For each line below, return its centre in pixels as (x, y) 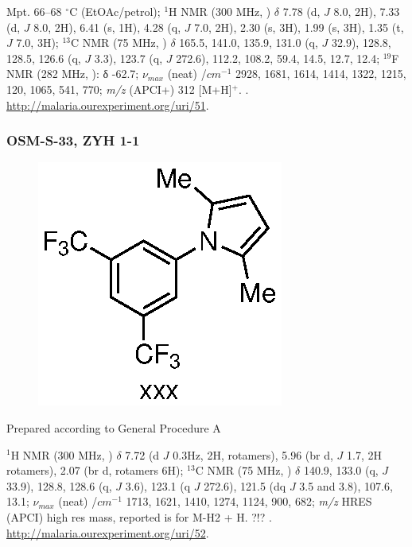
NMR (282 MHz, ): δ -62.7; (73, 74)
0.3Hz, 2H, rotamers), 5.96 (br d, (253, 454)
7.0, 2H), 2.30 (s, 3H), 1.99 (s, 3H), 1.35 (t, (299, 27)
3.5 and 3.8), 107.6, (346, 485)
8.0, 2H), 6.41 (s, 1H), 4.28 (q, (107, 27)
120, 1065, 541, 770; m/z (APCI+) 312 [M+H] (119, 89)
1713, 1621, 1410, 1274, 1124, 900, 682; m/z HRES (249, 501)
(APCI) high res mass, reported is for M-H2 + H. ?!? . (139, 516)
